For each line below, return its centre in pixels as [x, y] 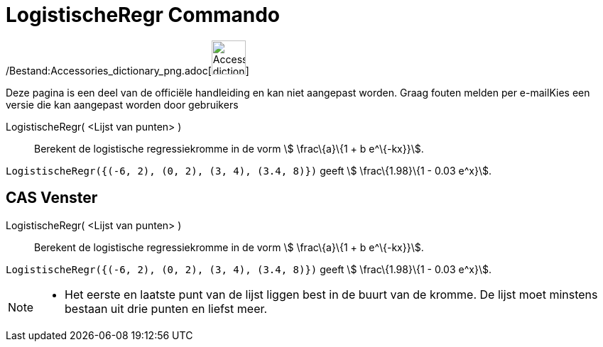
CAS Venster [52, 198]
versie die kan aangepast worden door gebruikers [122, 104]
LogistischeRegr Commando [143, 15]
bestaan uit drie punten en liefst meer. [166, 308]
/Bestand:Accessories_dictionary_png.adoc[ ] [127, 70]
